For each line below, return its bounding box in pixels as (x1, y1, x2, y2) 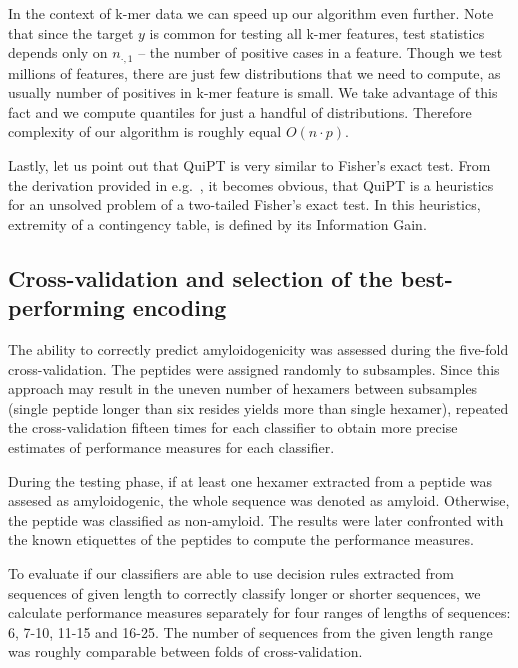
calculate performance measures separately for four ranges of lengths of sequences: (8, 602, 511, 623)
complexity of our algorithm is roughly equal (8, 121, 282, 142)
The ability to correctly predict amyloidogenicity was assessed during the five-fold (8, 338, 509, 359)
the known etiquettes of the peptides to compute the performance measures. (8, 529, 474, 550)
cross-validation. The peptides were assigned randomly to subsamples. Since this (8, 358, 500, 379)
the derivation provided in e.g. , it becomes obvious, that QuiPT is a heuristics (8, 174, 494, 195)
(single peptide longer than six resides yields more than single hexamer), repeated (8, 397, 509, 418)
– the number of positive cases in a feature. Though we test (138, 42, 503, 63)
